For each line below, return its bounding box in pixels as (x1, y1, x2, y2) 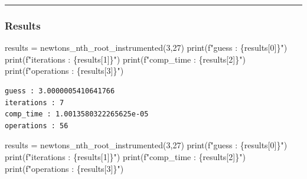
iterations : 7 (5, 98, 64, 107)
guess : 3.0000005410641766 (5, 87, 115, 95)
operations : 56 (5, 121, 68, 130)
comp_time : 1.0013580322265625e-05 (5, 110, 149, 119)
